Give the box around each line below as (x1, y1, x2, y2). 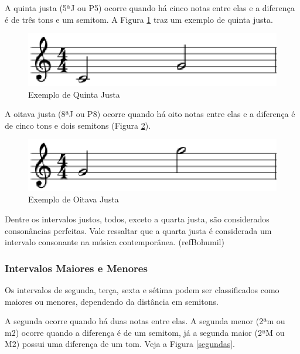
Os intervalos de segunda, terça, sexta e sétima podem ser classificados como (5, 283, 279, 295)
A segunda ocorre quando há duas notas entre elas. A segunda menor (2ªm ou (5, 315, 285, 327)
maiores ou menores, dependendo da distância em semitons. (5, 295, 219, 307)
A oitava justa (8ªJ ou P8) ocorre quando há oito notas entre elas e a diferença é (5, 108, 295, 120)
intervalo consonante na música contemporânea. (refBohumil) (5, 236, 224, 248)
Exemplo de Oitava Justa (28, 193, 119, 205)
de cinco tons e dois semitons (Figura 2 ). (5, 119, 151, 131)
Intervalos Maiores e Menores (5, 260, 148, 275)
